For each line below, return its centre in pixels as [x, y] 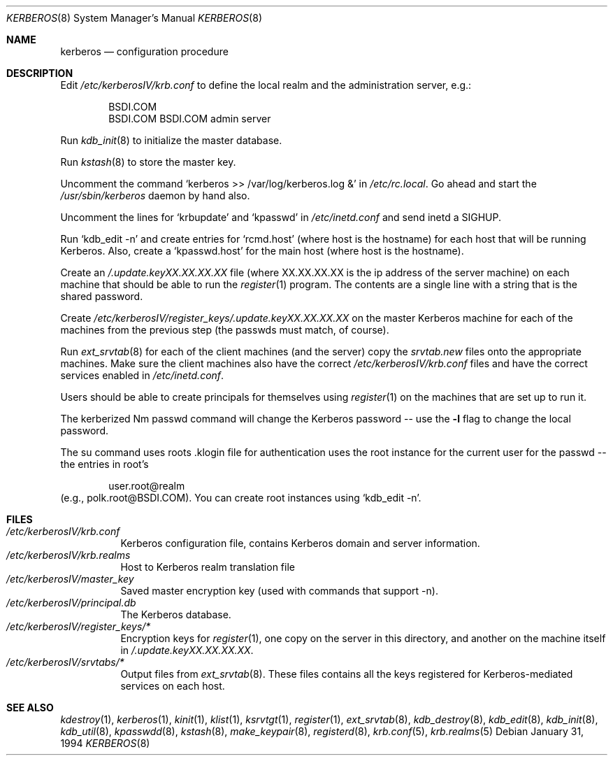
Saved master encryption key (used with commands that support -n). [279, 591]
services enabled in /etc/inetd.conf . [142, 375]
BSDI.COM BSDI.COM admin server [190, 119]
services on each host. [173, 686]
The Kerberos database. [176, 614]
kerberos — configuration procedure [144, 51]
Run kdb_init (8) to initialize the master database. [171, 140]
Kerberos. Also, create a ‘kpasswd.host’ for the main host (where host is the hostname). [262, 251]
